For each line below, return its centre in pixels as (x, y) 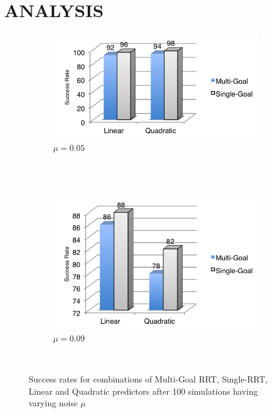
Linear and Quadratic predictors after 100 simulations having (143, 391)
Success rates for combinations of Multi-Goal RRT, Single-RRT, (148, 379)
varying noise (53, 403)
